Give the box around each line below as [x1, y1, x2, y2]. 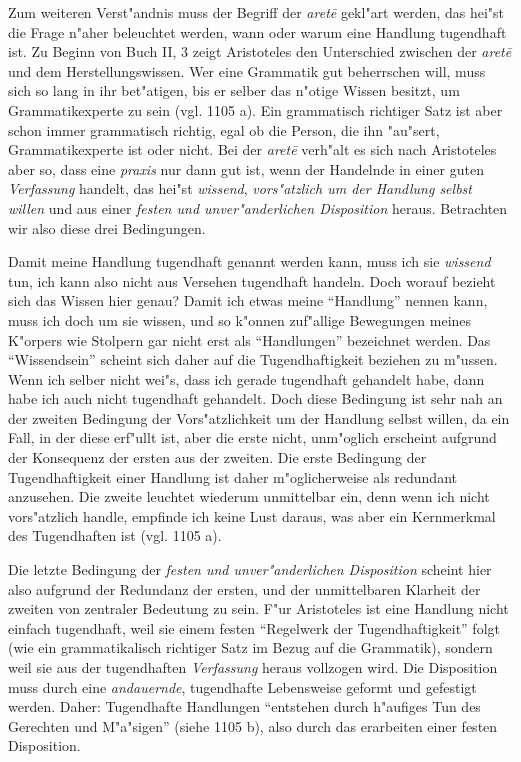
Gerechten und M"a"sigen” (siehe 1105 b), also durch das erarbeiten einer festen [8, 715, 498, 736]
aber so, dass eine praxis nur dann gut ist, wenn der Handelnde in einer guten [8, 158, 484, 179]
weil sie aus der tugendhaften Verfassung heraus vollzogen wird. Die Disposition [8, 657, 498, 677]
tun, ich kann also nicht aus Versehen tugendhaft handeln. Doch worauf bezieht [8, 270, 496, 291]
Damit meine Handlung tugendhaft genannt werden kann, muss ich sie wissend [8, 251, 491, 272]
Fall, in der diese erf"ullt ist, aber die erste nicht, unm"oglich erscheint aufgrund [8, 427, 497, 448]
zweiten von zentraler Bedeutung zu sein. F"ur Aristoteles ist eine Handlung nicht [8, 598, 509, 619]
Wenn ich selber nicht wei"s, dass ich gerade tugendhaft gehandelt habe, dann [8, 368, 485, 389]
